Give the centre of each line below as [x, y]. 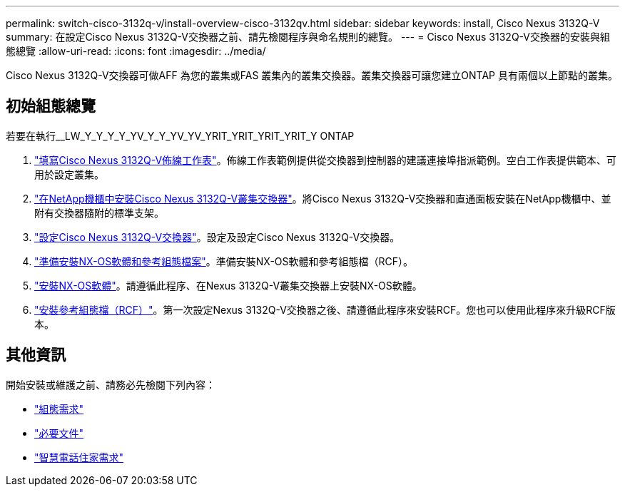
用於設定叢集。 [69, 174]
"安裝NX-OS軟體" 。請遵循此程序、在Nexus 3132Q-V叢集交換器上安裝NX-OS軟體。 [228, 285]
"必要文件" [59, 433]
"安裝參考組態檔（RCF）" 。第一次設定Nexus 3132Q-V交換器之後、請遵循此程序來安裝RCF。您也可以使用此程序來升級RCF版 [325, 309]
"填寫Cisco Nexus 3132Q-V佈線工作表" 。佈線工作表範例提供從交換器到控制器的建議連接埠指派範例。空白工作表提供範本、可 [325, 160]
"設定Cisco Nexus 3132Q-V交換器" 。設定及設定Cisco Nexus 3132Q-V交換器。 [217, 237]
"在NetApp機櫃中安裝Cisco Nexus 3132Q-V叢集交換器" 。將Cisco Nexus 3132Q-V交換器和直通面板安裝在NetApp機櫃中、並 [323, 198]
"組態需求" [59, 409]
